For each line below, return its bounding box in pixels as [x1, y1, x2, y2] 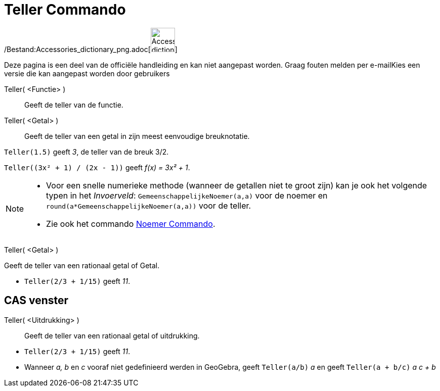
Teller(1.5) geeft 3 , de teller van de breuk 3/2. [4, 147, 169, 156]
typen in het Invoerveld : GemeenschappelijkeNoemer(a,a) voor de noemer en [46, 190, 328, 201]
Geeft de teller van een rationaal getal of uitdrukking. [24, 331, 200, 340]
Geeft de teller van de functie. [24, 100, 123, 109]
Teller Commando [4, 1, 126, 18]
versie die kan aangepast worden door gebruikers [4, 69, 170, 78]
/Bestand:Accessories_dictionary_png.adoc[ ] [4, 44, 178, 54]
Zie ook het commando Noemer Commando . [46, 218, 215, 229]
